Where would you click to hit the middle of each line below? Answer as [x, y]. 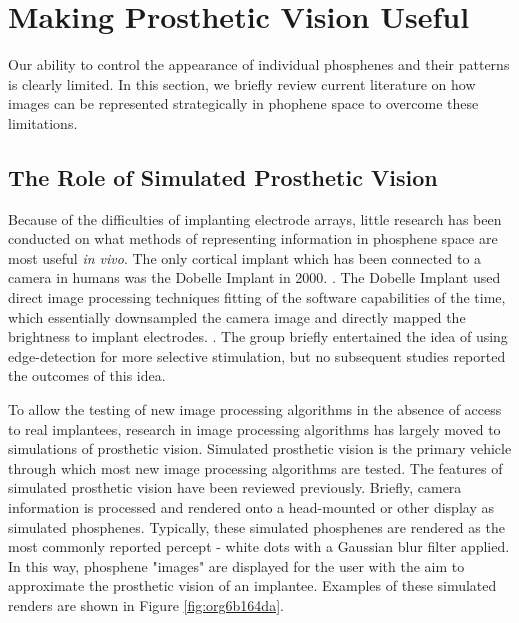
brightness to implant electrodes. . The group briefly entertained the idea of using [258, 336]
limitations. [43, 122]
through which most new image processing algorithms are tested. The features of [255, 467]
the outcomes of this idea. [87, 375]
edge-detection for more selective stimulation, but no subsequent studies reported [257, 355]
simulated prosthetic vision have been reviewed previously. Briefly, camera [235, 487]
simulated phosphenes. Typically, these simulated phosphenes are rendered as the [256, 526]
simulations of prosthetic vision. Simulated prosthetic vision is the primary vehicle [260, 448]
